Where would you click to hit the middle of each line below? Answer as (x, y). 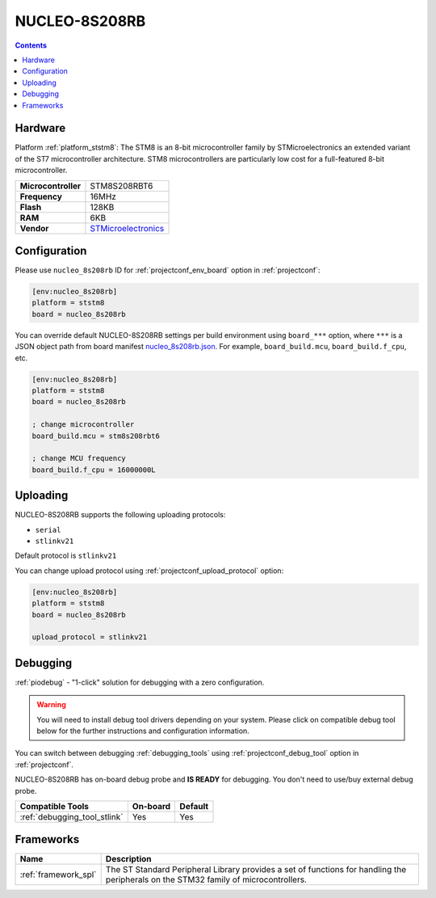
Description (129, 859)
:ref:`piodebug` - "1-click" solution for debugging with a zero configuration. (140, 682)
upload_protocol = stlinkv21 (90, 637)
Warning (51, 705)
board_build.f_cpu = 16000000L (94, 470)
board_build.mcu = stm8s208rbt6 (96, 436)
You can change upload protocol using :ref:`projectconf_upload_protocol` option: (149, 571)
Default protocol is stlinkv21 (66, 556)
